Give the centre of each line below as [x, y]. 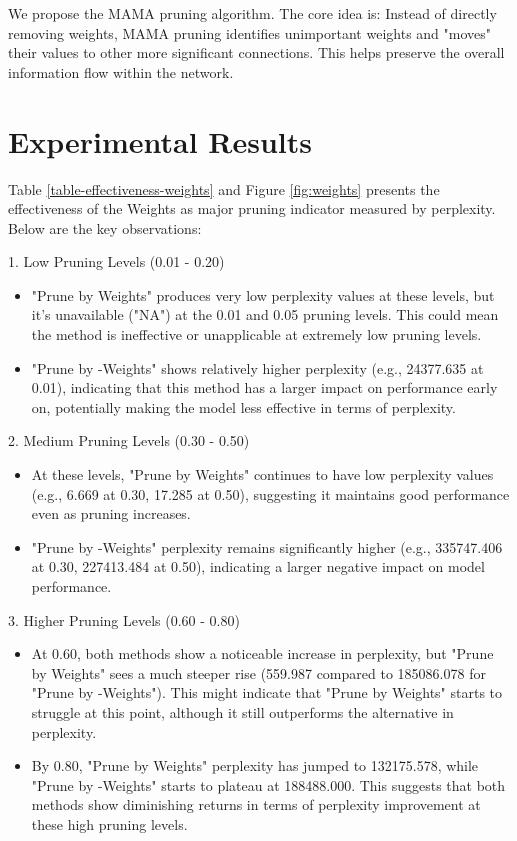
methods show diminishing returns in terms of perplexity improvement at [256, 804]
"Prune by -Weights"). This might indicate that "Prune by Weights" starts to [267, 692]
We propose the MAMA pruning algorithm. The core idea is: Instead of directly [252, 13]
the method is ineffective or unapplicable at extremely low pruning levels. [256, 334]
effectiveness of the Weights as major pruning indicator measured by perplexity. [252, 208]
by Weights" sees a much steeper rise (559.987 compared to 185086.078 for [258, 672]
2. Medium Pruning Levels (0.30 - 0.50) [129, 440]
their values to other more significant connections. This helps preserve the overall [256, 52]
